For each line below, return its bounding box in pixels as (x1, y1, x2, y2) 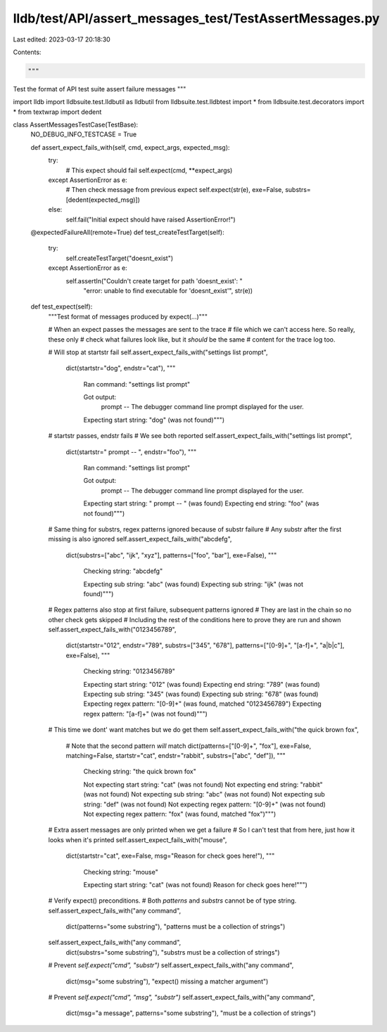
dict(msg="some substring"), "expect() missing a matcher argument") (65, 977, 269, 986)
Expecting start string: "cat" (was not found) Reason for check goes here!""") (83, 880, 307, 889)
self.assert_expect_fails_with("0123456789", (48, 626, 177, 634)
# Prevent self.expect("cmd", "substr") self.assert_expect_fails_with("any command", (48, 961, 294, 969)
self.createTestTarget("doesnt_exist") (65, 254, 174, 262)
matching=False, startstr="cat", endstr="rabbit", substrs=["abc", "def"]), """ (65, 752, 286, 759)
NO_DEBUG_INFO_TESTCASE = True (30, 130, 137, 138)
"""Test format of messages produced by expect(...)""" (48, 312, 208, 321)
